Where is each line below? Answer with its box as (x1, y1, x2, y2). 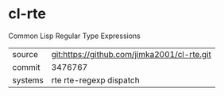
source (12, 48, 38, 60)
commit (12, 61, 41, 72)
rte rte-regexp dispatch (51, 75, 141, 86)
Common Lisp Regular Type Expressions (8, 31, 141, 40)
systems (12, 75, 44, 86)
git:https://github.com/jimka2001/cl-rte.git (51, 48, 212, 60)
